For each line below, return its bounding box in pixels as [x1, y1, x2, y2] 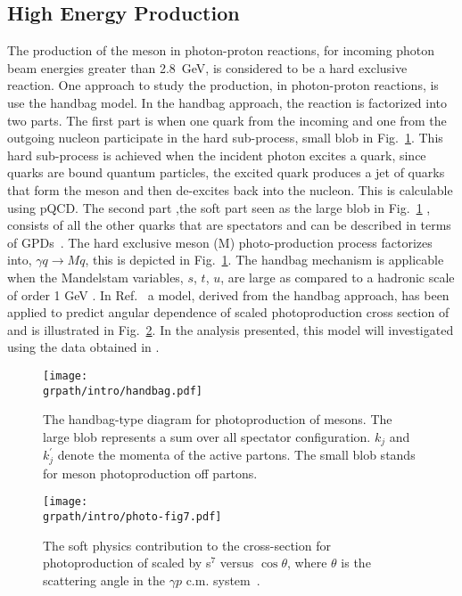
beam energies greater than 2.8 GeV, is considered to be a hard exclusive [7, 58, 408, 77]
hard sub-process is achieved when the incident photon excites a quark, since [7, 145, 426, 164]
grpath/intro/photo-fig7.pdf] [43, 510, 222, 523]
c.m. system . [186, 570, 260, 589]
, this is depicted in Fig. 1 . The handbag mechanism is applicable [85, 250, 444, 269]
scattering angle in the [43, 570, 166, 589]
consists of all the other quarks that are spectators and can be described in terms [7, 216, 451, 234]
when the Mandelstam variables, [7, 267, 184, 286]
